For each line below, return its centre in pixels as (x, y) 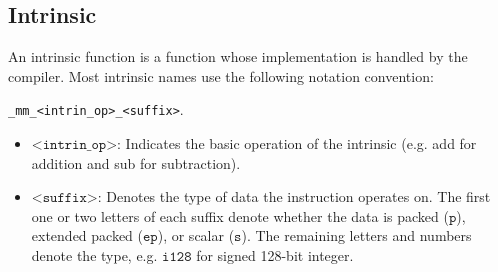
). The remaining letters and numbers (356, 235)
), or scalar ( (196, 235)
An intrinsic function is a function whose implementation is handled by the (238, 56)
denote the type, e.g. (94, 255)
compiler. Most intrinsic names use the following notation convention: (221, 75)
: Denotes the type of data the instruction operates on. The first (294, 196)
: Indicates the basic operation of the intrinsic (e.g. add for (297, 143)
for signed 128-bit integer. (275, 255)
